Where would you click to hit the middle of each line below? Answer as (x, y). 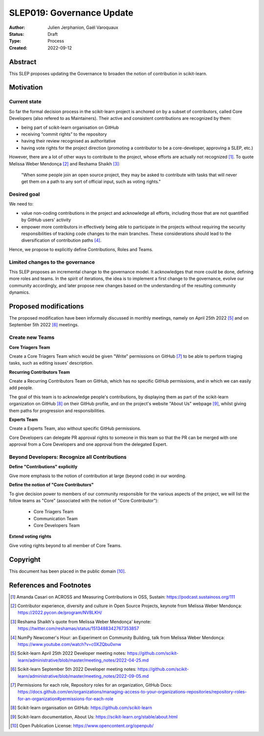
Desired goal (24, 194)
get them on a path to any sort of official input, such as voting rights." (91, 182)
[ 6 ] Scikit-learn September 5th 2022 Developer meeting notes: (74, 669)
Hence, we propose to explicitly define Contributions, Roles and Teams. (81, 249)
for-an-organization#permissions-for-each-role (66, 699)
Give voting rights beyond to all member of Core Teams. (65, 545)
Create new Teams (32, 338)
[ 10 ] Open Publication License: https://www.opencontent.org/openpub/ (82, 725)
